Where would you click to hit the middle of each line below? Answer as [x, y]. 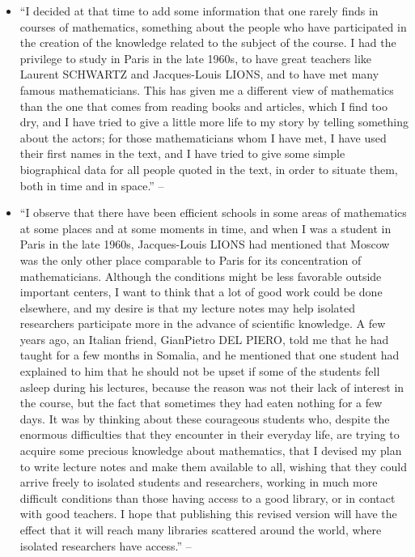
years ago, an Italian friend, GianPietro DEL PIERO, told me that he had [204, 339]
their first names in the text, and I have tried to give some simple [182, 153]
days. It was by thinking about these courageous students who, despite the [205, 418]
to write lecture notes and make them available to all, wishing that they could [213, 466]
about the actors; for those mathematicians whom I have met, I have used [203, 137]
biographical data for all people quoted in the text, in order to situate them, [209, 169]
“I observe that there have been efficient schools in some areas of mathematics [213, 213]
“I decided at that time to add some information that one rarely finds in [199, 11]
